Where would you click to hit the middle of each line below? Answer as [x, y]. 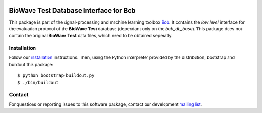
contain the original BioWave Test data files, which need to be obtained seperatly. [91, 36]
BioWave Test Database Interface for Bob [72, 10]
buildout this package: [31, 64]
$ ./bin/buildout [38, 82]
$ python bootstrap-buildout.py [56, 76]
